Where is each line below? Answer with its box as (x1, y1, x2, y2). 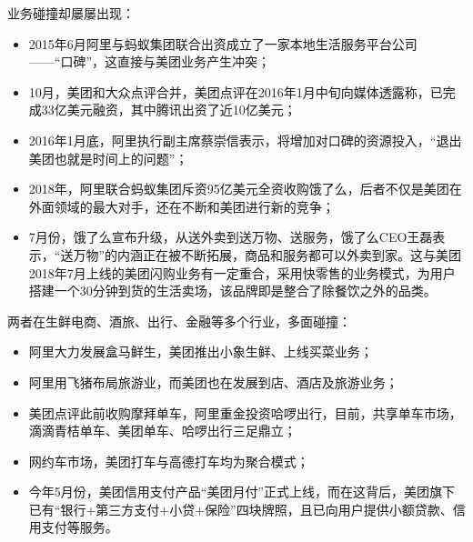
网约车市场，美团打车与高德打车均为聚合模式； (28, 451, 309, 470)
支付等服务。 (41, 517, 118, 537)
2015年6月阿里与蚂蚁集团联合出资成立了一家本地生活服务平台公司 (28, 34, 418, 53)
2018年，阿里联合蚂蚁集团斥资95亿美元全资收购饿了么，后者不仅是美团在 (28, 179, 462, 198)
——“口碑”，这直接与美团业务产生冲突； (28, 52, 271, 71)
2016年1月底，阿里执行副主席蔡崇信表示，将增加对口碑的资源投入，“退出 (28, 130, 462, 149)
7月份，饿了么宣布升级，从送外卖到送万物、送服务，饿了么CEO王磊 (28, 227, 433, 246)
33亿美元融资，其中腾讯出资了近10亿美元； (41, 100, 297, 119)
